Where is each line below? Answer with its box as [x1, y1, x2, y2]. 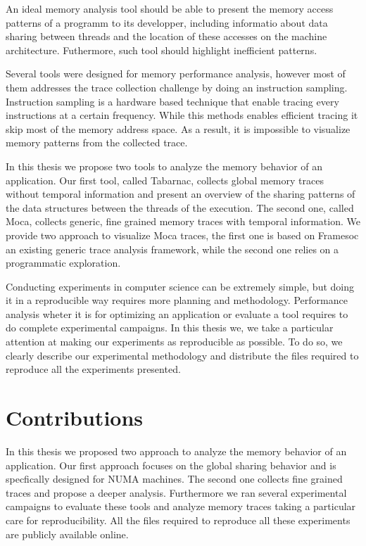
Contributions [6, 403, 144, 432]
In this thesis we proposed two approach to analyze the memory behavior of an [6, 443, 347, 458]
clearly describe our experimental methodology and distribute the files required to [6, 348, 359, 362]
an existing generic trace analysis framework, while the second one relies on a [6, 241, 339, 256]
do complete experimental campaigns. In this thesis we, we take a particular [6, 320, 334, 335]
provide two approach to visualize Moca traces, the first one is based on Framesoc [6, 227, 359, 242]
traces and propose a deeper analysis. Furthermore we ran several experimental [6, 485, 347, 500]
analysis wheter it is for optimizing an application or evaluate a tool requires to [6, 306, 348, 321]
